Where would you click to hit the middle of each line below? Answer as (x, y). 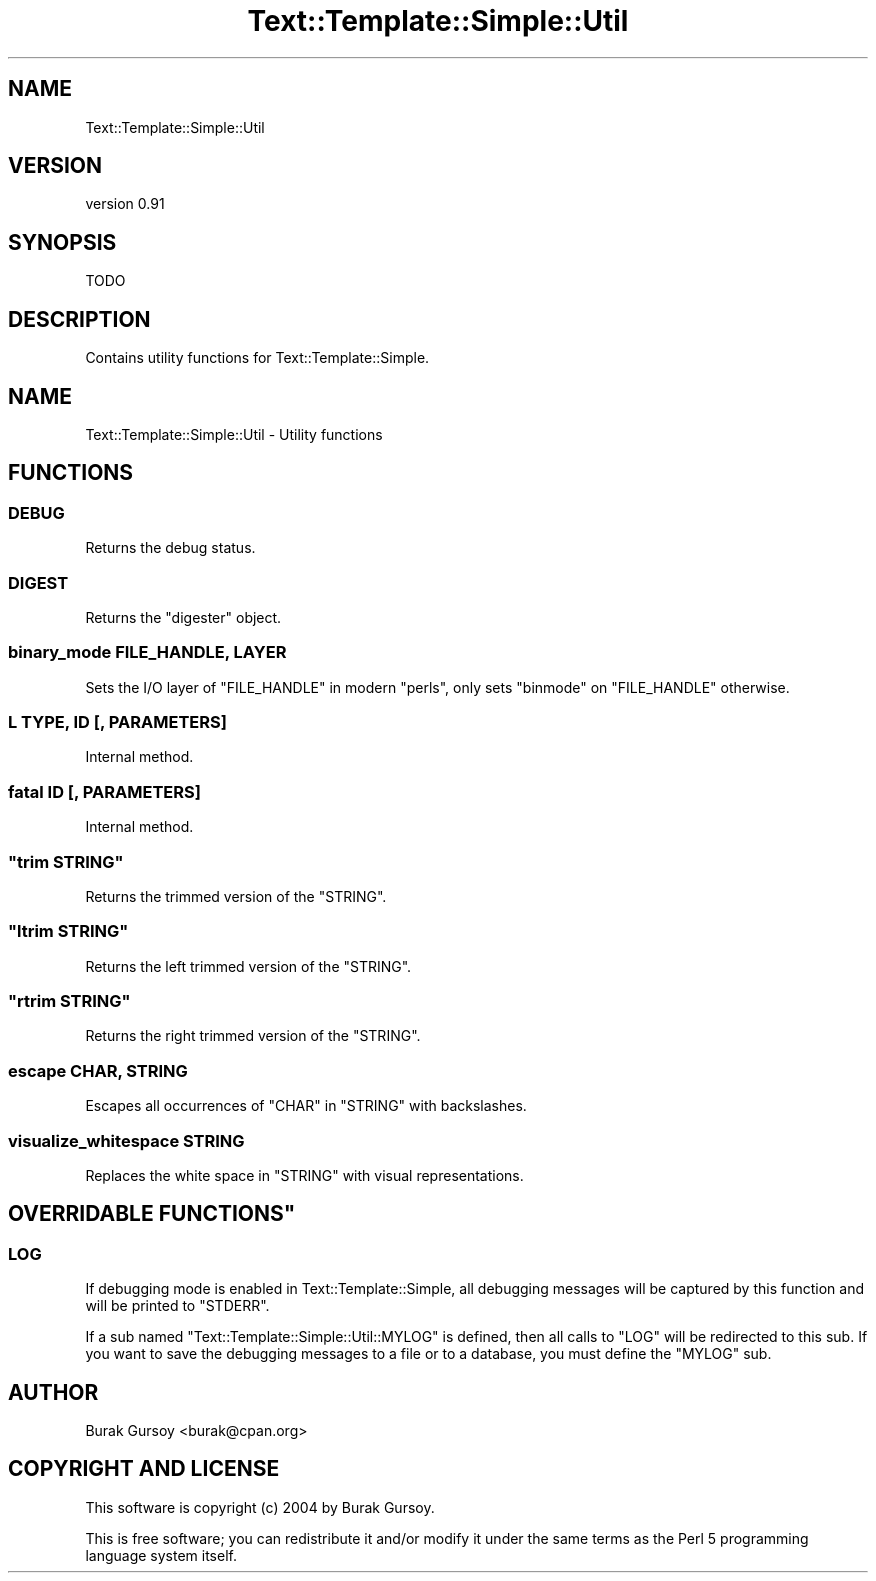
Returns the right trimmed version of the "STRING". (253, 1036)
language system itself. (161, 1555)
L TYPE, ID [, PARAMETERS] (117, 722)
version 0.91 (125, 204)
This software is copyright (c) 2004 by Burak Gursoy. (260, 1507)
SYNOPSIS (62, 242)
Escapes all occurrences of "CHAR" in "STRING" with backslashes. (306, 1106)
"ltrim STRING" (68, 931)
